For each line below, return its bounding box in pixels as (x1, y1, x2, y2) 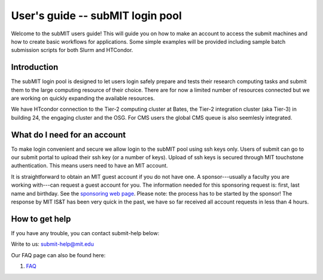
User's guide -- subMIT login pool (11, 9, 182, 22)
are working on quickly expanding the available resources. (11, 95, 155, 102)
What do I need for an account (11, 129, 126, 140)
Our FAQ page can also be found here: (11, 251, 106, 258)
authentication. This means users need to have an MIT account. (11, 162, 168, 169)
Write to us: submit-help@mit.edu (11, 241, 94, 248)
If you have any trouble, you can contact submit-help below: (11, 229, 160, 236)
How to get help (11, 214, 71, 224)
